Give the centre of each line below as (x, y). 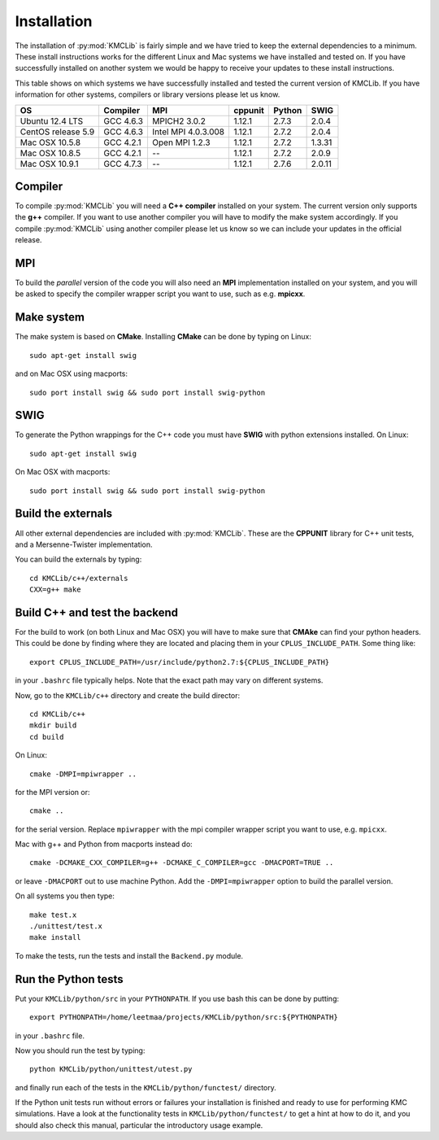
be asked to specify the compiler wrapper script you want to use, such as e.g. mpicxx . (160, 294)
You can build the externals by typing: (78, 559)
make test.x (53, 915)
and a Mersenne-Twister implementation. (84, 544)
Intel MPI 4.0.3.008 (188, 132)
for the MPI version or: (52, 792)
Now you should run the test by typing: (80, 1050)
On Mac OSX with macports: (63, 472)
